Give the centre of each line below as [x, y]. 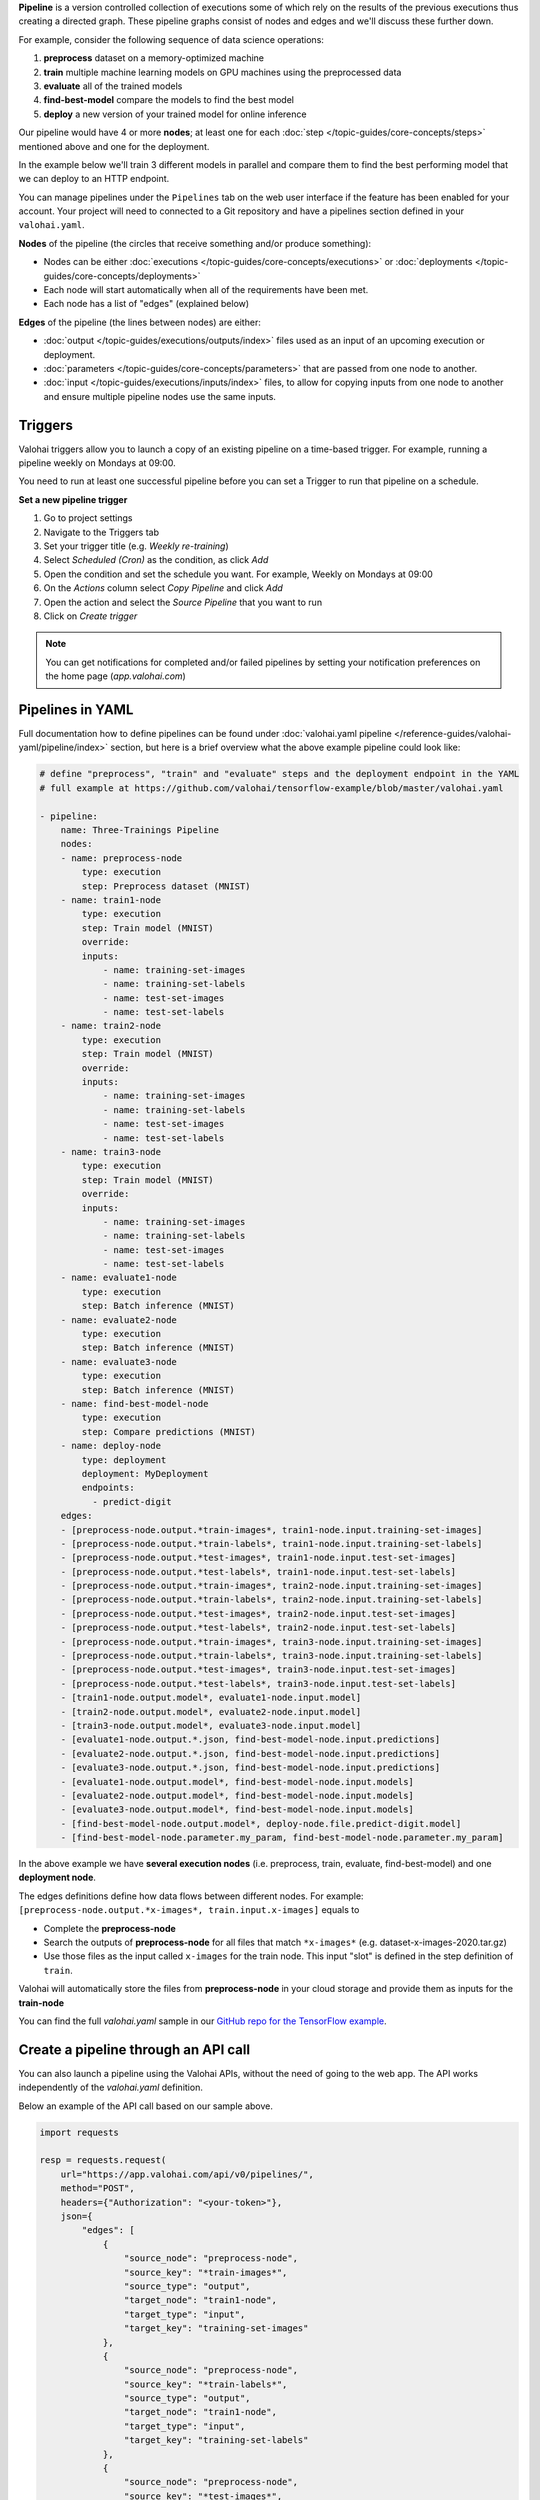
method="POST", [97, 2188]
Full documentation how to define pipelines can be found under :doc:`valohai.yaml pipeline [205, 734]
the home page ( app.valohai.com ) [116, 676]
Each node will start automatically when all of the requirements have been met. [206, 290]
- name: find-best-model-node [134, 1403]
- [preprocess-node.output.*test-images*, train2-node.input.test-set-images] [258, 1613]
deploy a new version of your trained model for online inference [175, 114]
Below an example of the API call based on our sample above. [146, 2106]
